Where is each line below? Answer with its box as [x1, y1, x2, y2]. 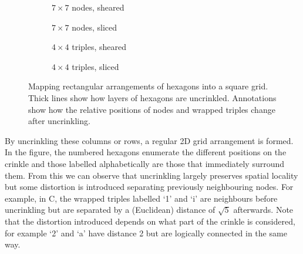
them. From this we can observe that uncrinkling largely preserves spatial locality [5, 169, 298, 181]
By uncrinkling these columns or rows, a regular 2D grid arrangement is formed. [5, 134, 294, 146]
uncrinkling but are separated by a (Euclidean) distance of [5, 203, 216, 216]
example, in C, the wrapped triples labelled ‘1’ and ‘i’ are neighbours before [5, 192, 278, 204]
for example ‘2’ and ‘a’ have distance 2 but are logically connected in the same [5, 226, 287, 239]
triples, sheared [72, 41, 127, 53]
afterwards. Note [233, 203, 294, 216]
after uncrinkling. [28, 115, 90, 127]
